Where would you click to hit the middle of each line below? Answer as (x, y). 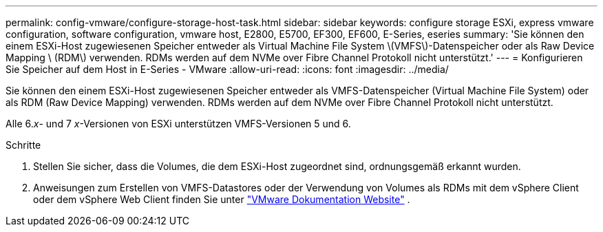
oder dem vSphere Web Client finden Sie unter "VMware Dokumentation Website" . (222, 199)
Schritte (23, 145)
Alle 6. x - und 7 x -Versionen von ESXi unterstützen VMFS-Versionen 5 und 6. (178, 124)
